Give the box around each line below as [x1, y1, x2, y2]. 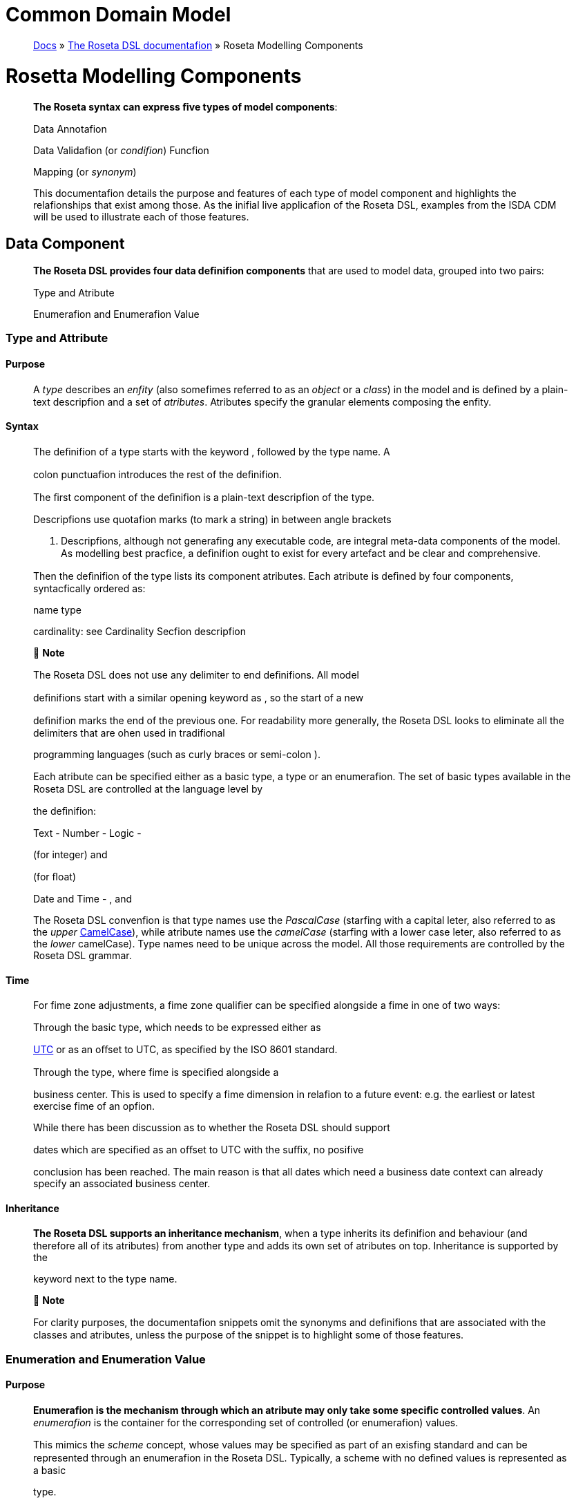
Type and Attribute [6, 331, 108, 346]
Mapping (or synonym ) [33, 166, 137, 178]
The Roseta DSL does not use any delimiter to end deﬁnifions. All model [33, 668, 359, 681]
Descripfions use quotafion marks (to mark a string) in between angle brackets [33, 513, 392, 525]
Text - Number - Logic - [33, 826, 142, 839]
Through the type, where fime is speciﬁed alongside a [33, 1066, 279, 1079]
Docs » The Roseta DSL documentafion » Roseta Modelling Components [33, 39, 363, 51]
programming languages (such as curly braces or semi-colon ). [33, 748, 320, 760]
